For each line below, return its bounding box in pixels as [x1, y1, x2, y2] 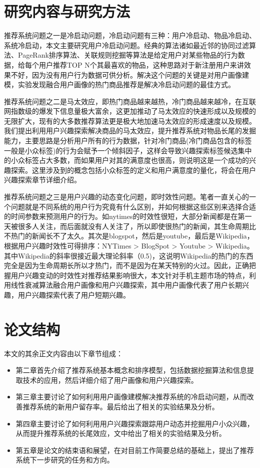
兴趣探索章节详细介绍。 [4, 174, 81, 185]
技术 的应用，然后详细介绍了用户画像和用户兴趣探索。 [22, 374, 198, 385]
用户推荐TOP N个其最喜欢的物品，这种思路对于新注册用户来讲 [38, 59, 244, 70]
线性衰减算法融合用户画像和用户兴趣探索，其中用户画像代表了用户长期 [10, 280, 242, 290]
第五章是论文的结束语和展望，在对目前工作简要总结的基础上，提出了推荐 [15, 444, 254, 455]
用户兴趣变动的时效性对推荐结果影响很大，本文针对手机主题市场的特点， [10, 270, 249, 280]
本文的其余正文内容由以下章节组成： [4, 348, 123, 358]
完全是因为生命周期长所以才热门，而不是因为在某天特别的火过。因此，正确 [4, 260, 249, 271]
